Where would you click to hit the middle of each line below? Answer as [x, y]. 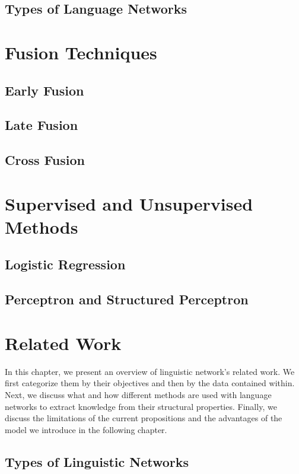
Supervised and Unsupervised [129, 203]
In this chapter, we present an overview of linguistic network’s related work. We [150, 371]
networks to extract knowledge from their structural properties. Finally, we [141, 406]
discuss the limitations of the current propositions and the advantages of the [144, 418]
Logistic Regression [65, 264]
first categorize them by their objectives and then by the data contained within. [150, 383]
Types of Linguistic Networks [97, 461]
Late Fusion [42, 125]
